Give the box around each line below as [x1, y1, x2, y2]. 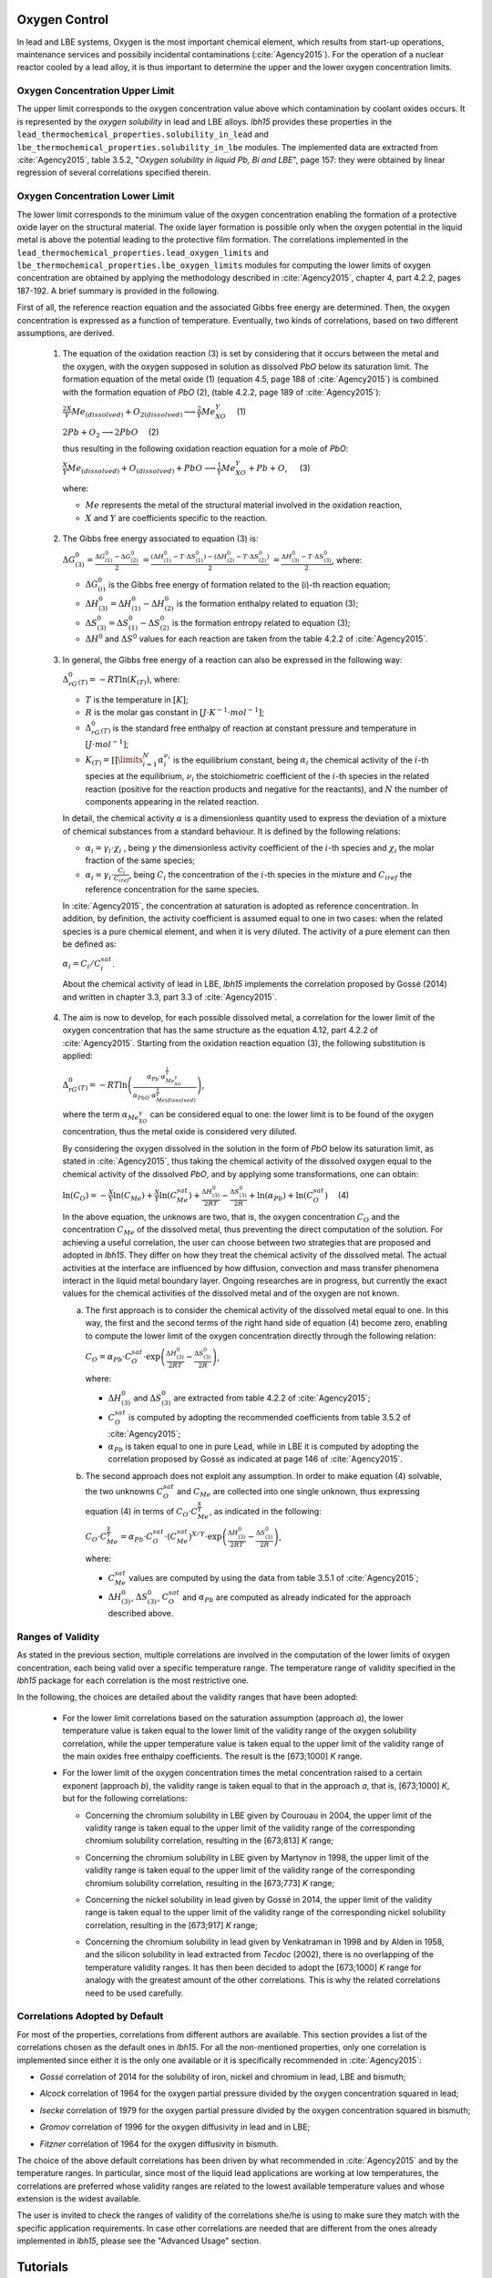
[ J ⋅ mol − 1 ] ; [85, 738, 129, 750]
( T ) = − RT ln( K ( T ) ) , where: [77, 673, 180, 687]
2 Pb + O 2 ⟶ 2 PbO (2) [62, 426, 159, 439]
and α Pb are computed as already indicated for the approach [182, 1591, 412, 1605]
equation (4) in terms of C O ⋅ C [85, 1505, 199, 1519]
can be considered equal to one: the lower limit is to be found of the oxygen [149, 1109, 435, 1120]
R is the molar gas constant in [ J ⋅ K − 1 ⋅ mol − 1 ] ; [85, 706, 264, 718]
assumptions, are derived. [16, 328, 115, 339]
